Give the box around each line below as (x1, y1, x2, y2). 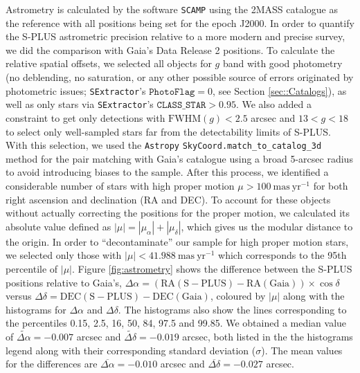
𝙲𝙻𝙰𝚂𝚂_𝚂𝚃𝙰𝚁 (156, 100, 206, 111)
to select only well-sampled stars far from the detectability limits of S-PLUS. (6, 124, 331, 138)
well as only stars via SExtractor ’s (6, 97, 154, 111)
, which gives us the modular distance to (181, 219, 353, 233)
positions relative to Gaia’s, (6, 275, 122, 289)
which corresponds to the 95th (218, 248, 347, 262)
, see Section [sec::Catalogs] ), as (213, 83, 347, 98)
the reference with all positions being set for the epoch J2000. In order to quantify (6, 15, 354, 30)
